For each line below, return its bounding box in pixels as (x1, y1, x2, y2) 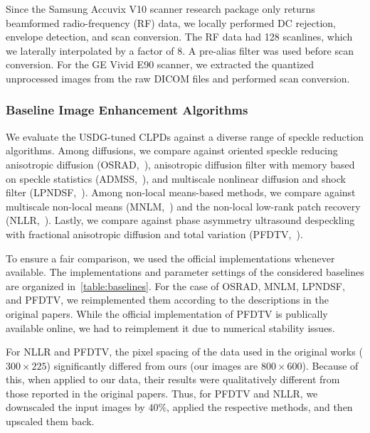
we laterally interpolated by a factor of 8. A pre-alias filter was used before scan (6, 43, 354, 58)
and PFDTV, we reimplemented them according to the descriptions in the (6, 292, 329, 307)
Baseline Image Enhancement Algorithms (6, 101, 248, 119)
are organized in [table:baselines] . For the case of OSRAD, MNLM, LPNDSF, (6, 278, 345, 293)
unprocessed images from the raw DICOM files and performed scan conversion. (6, 70, 350, 85)
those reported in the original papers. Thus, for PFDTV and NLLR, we (6, 385, 318, 400)
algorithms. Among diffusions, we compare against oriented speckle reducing (6, 143, 338, 158)
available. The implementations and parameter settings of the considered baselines (6, 264, 364, 279)
